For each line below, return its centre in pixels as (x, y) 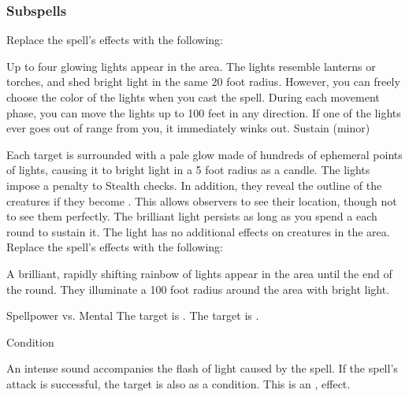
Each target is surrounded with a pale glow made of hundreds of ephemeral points (204, 154)
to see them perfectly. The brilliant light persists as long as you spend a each (192, 216)
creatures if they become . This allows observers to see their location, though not (202, 200)
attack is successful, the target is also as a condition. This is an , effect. (178, 383)
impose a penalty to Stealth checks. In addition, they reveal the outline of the (194, 185)
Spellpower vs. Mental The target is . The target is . (133, 315)
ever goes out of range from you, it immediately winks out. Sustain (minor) (188, 128)
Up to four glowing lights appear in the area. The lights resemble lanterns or (191, 66)
